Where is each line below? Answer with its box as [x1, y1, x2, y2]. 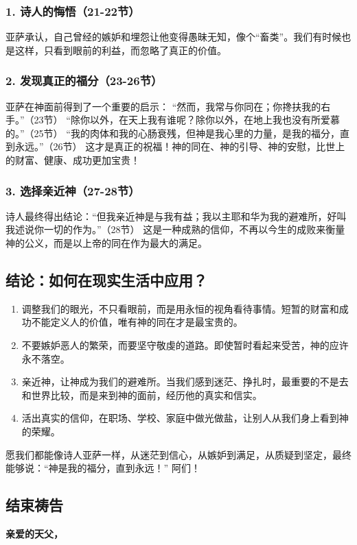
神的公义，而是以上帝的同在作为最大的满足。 [5, 236, 207, 250]
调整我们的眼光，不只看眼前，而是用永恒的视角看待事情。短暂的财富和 [21, 301, 339, 315]
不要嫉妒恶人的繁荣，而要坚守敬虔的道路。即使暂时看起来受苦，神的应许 [21, 337, 349, 352]
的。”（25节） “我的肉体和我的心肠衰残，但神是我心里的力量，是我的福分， [5, 125, 340, 140]
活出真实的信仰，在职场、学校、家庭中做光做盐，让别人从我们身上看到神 [21, 411, 349, 425]
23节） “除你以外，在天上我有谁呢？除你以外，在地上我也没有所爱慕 [34, 112, 340, 127]
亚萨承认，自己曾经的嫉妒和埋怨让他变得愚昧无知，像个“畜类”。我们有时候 [5, 29, 342, 44]
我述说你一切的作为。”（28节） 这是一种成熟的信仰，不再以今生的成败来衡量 [5, 222, 345, 237]
